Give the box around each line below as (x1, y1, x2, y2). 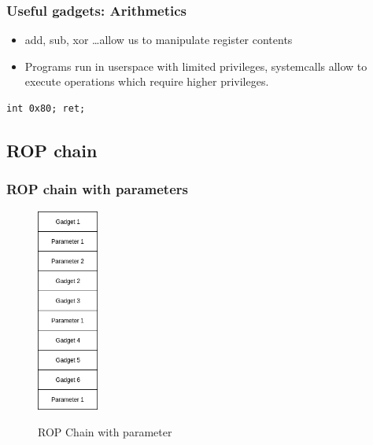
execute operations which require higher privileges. (24, 73, 269, 90)
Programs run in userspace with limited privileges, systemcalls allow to (24, 57, 367, 74)
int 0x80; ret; (6, 103, 86, 114)
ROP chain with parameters (6, 179, 188, 199)
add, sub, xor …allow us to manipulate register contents (24, 31, 293, 48)
